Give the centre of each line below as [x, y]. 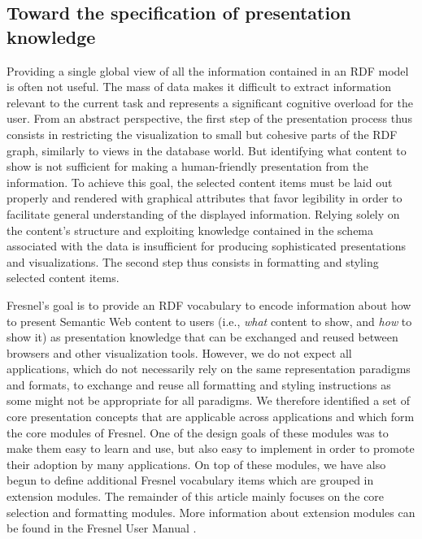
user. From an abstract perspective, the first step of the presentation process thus [209, 118]
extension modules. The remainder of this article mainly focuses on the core [196, 496]
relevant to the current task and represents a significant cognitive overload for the [210, 102]
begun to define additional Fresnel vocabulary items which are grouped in [190, 480]
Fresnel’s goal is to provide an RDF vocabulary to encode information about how [209, 304]
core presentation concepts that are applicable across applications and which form [211, 417]
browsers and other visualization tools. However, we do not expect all [179, 352]
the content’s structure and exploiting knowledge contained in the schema [190, 230]
